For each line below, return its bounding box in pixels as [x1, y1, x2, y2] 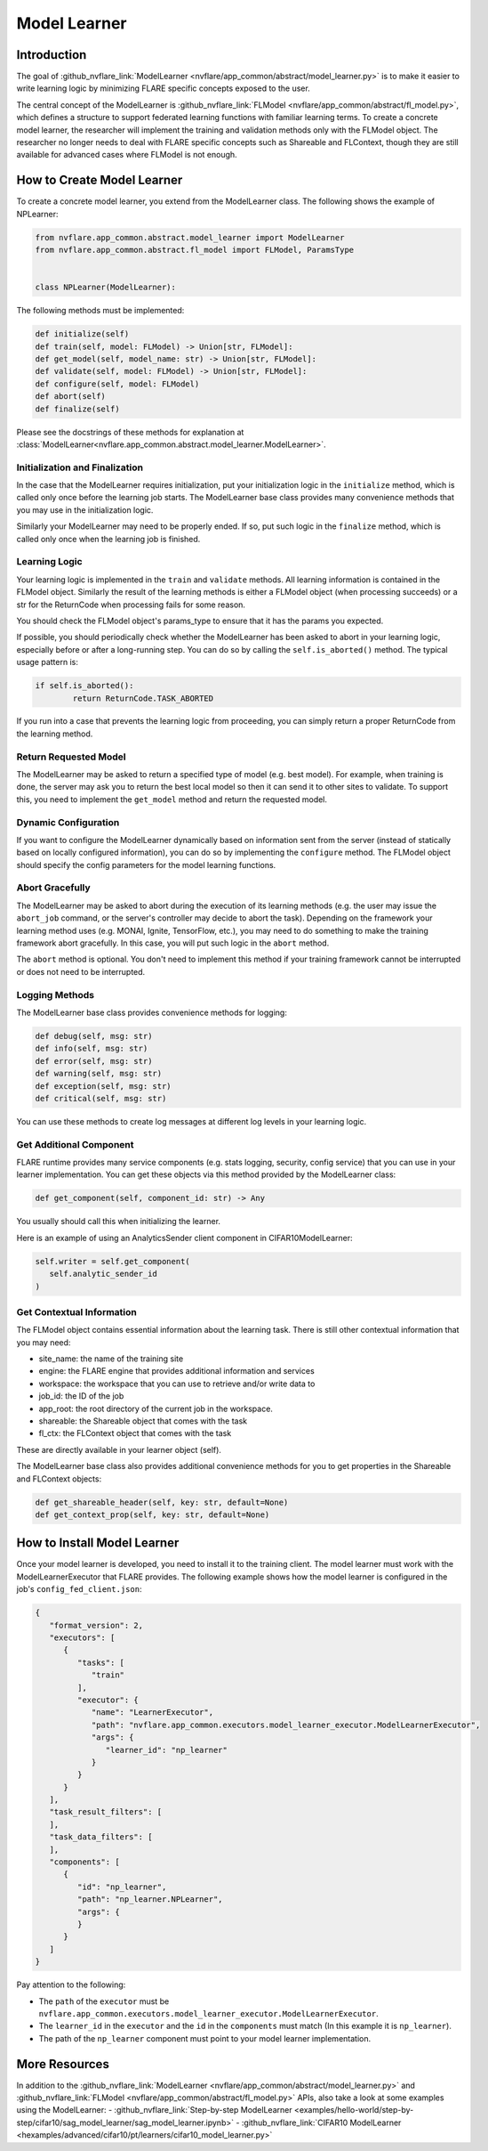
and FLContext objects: [16, 1473, 102, 1484]
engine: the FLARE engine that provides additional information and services [38, 1366, 315, 1376]
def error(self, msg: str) [35, 1056, 153, 1066]
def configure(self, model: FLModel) [35, 378, 200, 389]
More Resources [16, 2057, 110, 2072]
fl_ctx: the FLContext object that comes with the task [38, 1428, 232, 1439]
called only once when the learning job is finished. [16, 533, 201, 544]
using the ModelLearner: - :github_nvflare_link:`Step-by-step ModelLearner [16, 2105, 292, 2115]
